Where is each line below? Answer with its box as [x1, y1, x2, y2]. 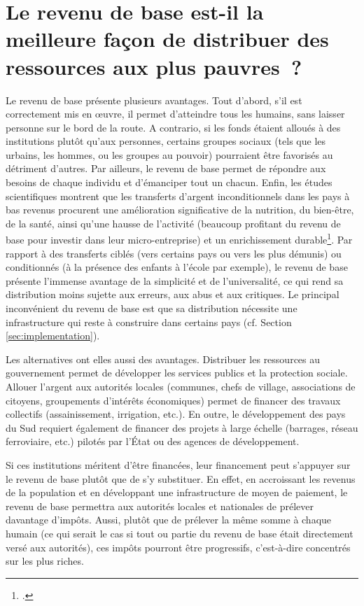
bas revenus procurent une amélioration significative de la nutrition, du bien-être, [6, 202, 354, 217]
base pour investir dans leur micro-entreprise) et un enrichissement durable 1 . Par [6, 230, 353, 247]
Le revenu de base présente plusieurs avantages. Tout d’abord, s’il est [6, 92, 302, 107]
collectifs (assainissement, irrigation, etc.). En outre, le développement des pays [6, 407, 346, 421]
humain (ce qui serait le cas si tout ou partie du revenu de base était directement [6, 526, 353, 540]
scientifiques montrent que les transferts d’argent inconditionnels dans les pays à [6, 188, 350, 203]
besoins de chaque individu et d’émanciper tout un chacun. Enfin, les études [6, 175, 332, 190]
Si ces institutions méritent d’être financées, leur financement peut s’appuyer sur [6, 458, 351, 472]
